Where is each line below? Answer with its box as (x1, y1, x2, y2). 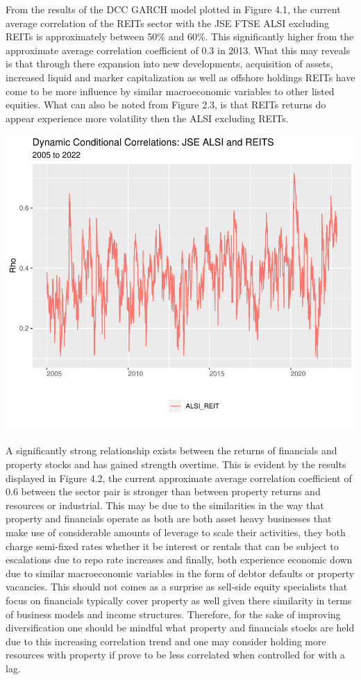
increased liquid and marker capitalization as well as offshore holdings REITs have (6, 69, 355, 84)
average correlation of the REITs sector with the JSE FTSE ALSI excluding (6, 15, 330, 30)
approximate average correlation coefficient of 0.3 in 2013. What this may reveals (6, 42, 351, 57)
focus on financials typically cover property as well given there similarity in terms (6, 592, 352, 607)
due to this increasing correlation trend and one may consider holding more (6, 633, 326, 648)
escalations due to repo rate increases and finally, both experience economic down (6, 552, 353, 567)
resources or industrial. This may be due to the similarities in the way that (6, 497, 324, 512)
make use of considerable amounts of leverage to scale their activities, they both (6, 524, 346, 539)
